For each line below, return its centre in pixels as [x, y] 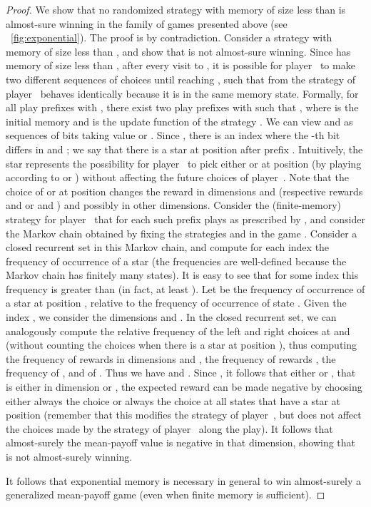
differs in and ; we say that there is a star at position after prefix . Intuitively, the [184, 149]
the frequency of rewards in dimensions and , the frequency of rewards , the [171, 358]
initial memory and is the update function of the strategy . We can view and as [179, 121]
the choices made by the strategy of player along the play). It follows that [169, 428]
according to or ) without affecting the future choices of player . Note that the [177, 177]
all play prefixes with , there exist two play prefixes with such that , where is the [182, 107]
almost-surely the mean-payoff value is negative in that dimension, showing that [181, 442]
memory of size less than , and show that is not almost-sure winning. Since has [178, 51]
